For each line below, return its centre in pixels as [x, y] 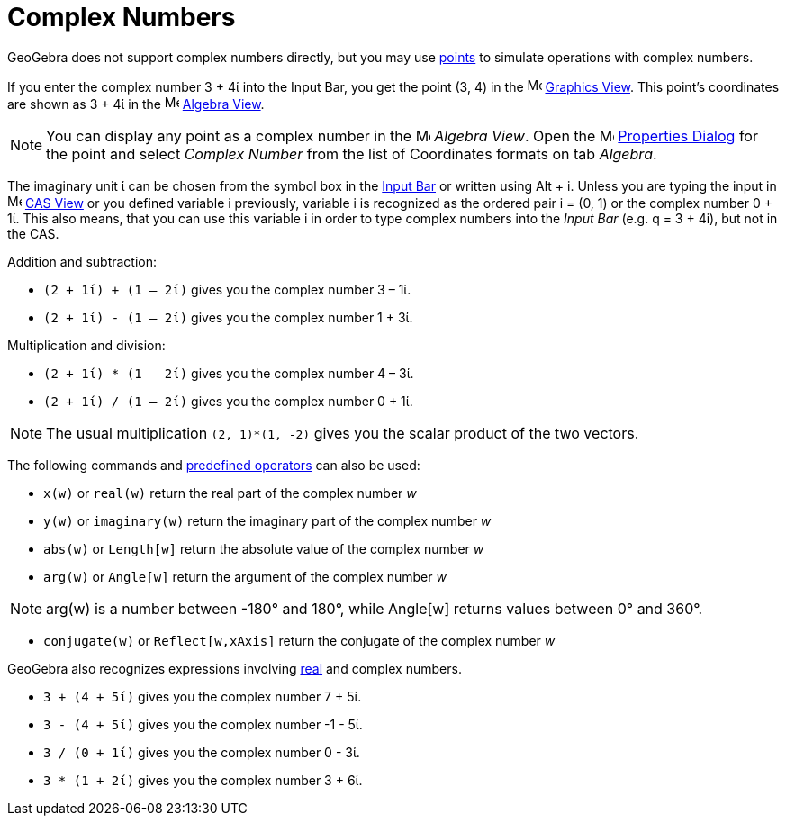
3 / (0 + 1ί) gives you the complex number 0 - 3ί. [202, 752]
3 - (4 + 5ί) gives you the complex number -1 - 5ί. [203, 724]
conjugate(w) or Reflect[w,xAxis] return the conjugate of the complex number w [299, 640]
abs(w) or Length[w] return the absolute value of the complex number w [264, 548]
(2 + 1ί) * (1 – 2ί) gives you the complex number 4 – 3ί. [229, 373]
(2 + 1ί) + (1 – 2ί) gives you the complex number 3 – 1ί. [227, 289]
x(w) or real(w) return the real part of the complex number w [230, 493]
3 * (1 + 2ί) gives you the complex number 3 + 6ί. [203, 780]
